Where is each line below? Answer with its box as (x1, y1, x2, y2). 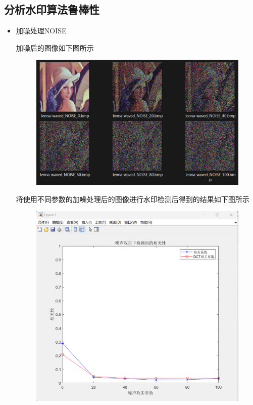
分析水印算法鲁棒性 (4, 2, 99, 17)
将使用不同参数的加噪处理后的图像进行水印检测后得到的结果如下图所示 (16, 193, 249, 204)
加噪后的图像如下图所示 (16, 42, 94, 53)
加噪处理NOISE (16, 25, 67, 36)
